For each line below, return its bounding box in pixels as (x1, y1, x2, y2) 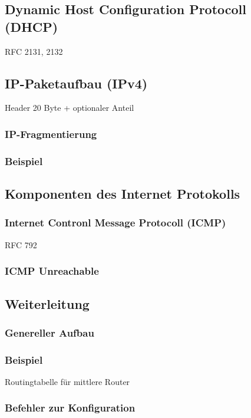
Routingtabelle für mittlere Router (5, 375, 130, 387)
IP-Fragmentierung (5, 126, 97, 141)
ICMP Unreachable (5, 264, 99, 278)
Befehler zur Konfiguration (5, 400, 136, 415)
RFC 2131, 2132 (5, 45, 63, 57)
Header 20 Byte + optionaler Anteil (5, 101, 134, 114)
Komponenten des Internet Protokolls (5, 185, 240, 203)
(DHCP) (5, 17, 58, 35)
